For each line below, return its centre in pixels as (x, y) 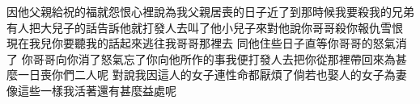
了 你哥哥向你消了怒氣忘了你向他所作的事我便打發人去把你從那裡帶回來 (195, 58)
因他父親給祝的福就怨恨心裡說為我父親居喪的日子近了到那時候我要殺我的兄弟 (210, 11)
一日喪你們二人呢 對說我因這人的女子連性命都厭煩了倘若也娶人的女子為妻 (212, 75)
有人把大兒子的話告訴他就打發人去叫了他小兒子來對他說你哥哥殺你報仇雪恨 (205, 27)
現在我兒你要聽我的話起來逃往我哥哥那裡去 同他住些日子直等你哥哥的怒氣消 (207, 43)
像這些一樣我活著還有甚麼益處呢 (91, 90)
